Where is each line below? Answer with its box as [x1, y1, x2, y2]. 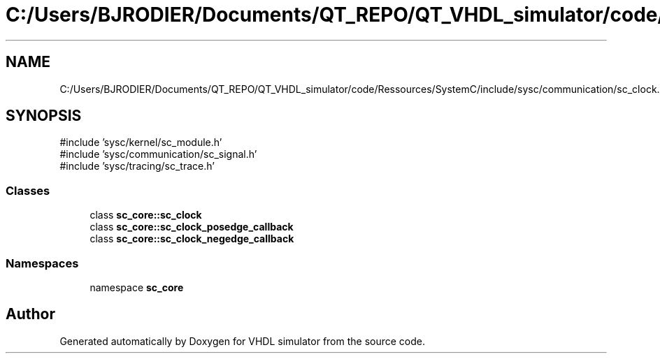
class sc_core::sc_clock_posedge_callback [89, 221, 294, 233]
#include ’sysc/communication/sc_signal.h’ [59, 148, 257, 161]
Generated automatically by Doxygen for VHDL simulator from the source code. [59, 335, 426, 347]
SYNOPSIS [6, 107, 82, 125]
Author [6, 305, 55, 323]
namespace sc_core [89, 281, 184, 293]
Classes [6, 183, 50, 198]
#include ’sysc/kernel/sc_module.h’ [59, 136, 222, 149]
